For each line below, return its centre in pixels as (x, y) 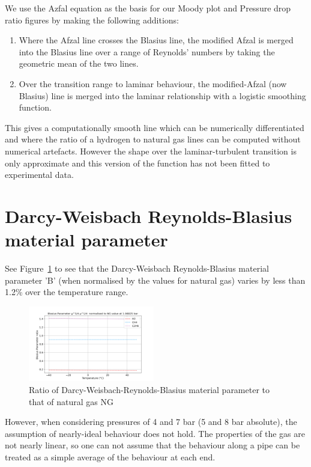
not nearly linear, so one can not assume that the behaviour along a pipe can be (152, 445)
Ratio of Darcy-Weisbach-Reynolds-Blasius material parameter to (149, 390)
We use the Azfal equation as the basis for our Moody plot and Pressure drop (148, 8)
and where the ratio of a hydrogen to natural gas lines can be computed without (153, 139)
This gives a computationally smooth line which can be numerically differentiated (155, 127)
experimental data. (39, 175)
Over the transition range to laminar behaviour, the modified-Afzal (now (153, 83)
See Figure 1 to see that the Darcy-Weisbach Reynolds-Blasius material (137, 268)
